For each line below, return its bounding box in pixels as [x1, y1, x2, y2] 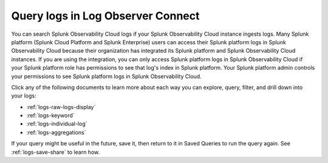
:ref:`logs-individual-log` [26, 120, 87, 127]
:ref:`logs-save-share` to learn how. [11, 148, 100, 156]
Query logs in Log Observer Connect [11, 9, 200, 22]
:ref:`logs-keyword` [26, 112, 75, 119]
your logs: [11, 92, 36, 99]
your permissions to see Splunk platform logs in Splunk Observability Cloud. [11, 73, 202, 80]
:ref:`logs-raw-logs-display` [26, 103, 96, 110]
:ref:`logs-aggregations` [26, 128, 86, 136]
